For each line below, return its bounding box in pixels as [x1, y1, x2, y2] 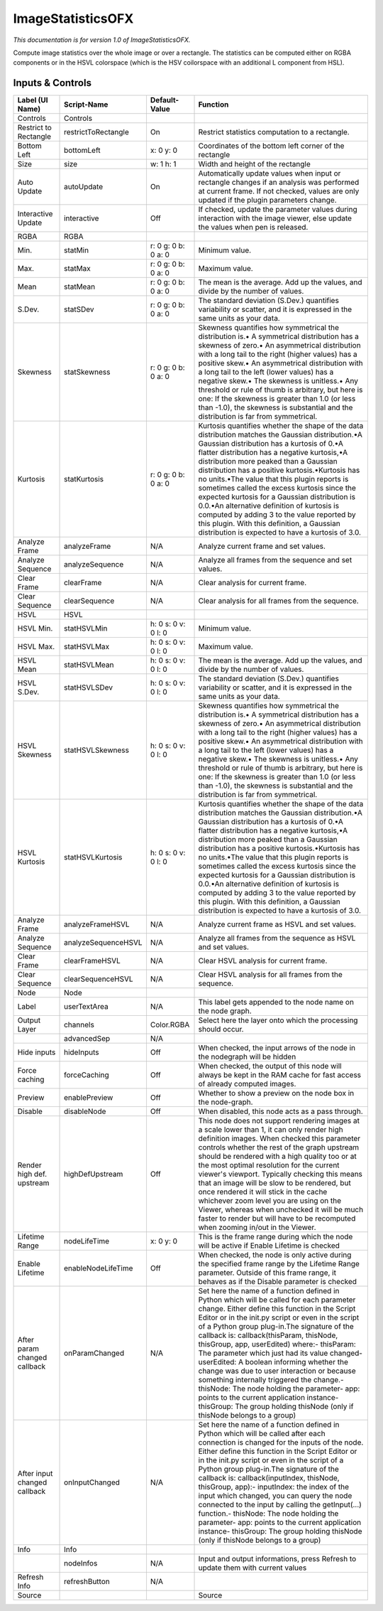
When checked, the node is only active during [198, 1250, 352, 1260]
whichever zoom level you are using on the [198, 1196, 342, 1206]
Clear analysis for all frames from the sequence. [198, 596, 359, 606]
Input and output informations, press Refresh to [198, 1554, 357, 1564]
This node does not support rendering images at [198, 1116, 360, 1126]
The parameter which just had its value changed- [198, 1348, 363, 1358]
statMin [64, 245, 89, 255]
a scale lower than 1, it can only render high [198, 1125, 343, 1135]
